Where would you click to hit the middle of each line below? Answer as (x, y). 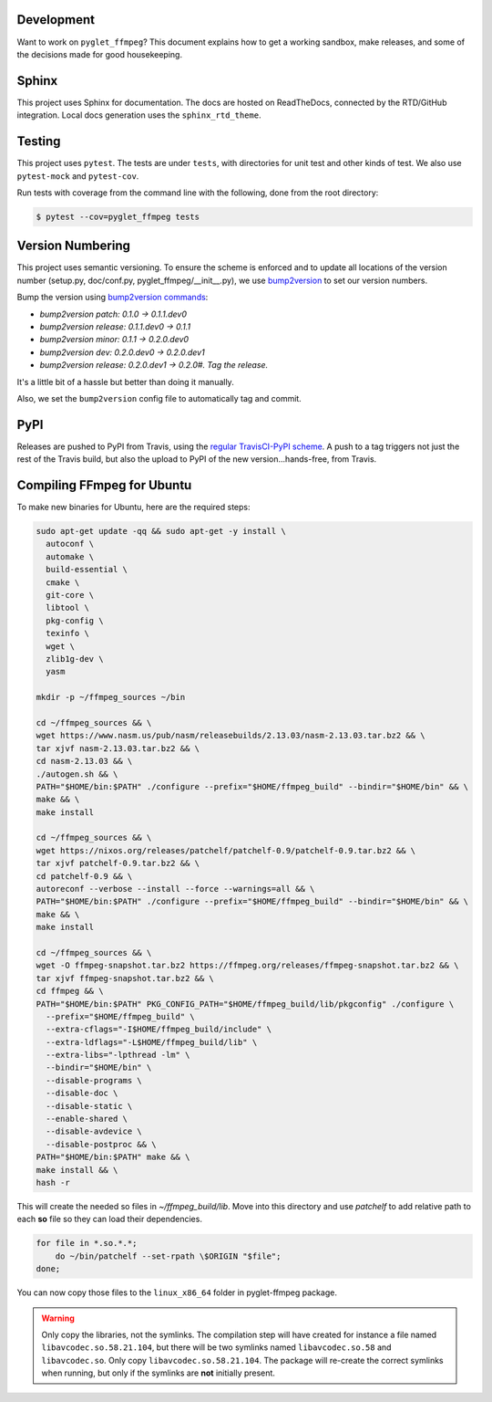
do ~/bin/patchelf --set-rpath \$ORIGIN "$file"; (168, 1256)
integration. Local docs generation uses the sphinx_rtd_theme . (139, 115)
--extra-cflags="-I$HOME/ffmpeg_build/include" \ (159, 1030)
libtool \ (68, 608)
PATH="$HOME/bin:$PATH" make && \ (113, 1157)
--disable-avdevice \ (94, 1131)
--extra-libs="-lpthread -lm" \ (118, 1055)
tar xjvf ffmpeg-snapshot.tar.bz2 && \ (125, 978)
